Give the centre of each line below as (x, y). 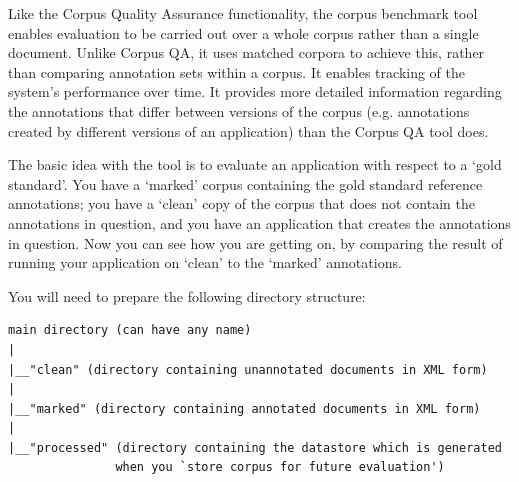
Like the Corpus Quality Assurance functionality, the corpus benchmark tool (243, 13)
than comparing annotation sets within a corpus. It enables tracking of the (237, 71)
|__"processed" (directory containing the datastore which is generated (255, 447)
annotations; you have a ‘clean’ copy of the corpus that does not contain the (241, 203)
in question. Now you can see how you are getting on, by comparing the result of (255, 242)
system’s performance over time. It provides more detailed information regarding (255, 91)
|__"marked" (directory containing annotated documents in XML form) (244, 408)
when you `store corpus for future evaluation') (280, 467)
